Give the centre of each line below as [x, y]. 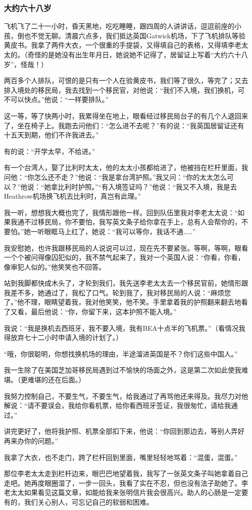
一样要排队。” [88, 99]
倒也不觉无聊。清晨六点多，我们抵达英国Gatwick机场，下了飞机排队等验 [131, 35]
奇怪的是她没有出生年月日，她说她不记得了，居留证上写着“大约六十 [134, 54]
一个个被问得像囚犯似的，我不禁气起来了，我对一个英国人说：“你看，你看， [124, 257]
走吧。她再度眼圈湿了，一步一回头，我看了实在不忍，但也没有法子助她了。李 [126, 483]
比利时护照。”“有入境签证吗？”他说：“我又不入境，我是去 [147, 186]
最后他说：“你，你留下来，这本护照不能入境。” [104, 312]
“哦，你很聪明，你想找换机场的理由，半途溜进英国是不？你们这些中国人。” [121, 353]
